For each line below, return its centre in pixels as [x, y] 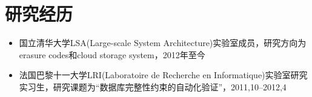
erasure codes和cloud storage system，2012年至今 [112, 54]
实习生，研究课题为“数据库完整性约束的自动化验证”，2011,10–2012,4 [153, 86]
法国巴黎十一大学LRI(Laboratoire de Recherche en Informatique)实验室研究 [163, 75]
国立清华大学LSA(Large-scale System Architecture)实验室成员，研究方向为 [163, 43]
